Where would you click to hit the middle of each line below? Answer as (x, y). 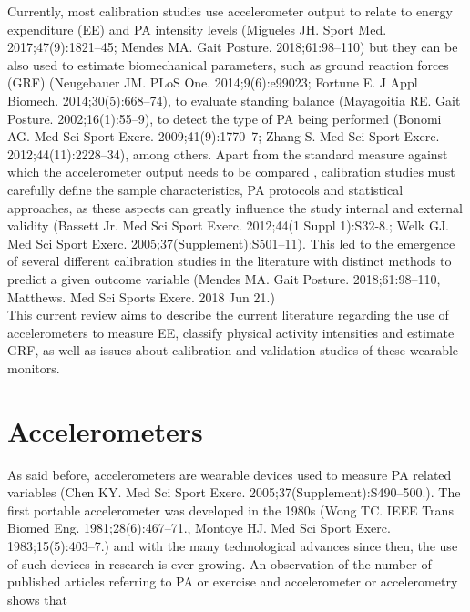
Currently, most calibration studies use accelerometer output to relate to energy (230, 11)
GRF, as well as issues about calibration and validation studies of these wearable (233, 350)
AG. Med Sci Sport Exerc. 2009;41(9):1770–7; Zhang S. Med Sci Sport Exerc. (224, 136)
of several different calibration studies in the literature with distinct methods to (230, 261)
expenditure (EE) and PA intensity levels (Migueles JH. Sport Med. (197, 29)
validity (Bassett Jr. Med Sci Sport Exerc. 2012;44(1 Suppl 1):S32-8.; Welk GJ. (228, 225)
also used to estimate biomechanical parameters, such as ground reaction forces (228, 64)
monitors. (34, 367)
